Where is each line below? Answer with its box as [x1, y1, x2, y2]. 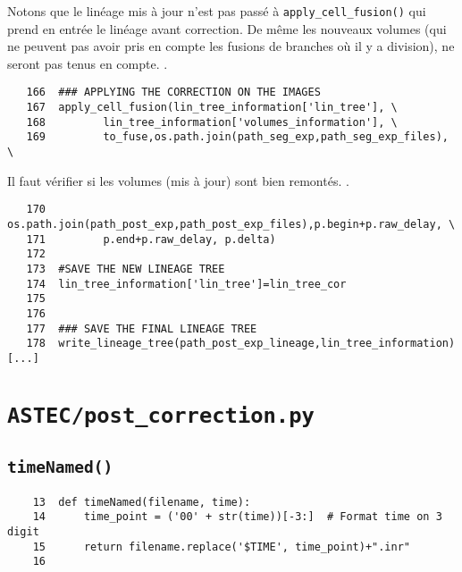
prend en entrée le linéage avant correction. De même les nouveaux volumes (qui [7, 19, 447, 38]
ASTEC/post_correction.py [7, 402, 315, 428]
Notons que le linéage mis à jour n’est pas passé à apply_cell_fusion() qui [7, 2, 426, 20]
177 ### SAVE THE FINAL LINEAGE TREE [26, 322, 257, 335]
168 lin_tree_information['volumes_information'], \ [26, 115, 398, 129]
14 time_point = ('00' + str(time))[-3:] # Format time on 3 [32, 510, 442, 524]
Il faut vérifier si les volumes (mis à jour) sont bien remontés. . [7, 171, 349, 189]
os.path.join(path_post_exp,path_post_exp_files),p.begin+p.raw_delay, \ [7, 217, 456, 231]
